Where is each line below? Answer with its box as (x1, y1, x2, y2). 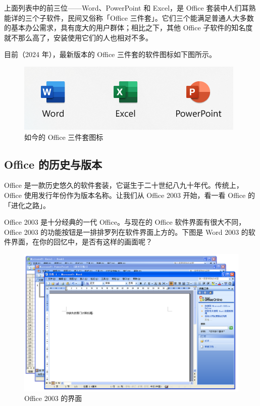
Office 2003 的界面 (24, 393, 82, 403)
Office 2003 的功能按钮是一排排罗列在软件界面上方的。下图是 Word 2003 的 (4, 226, 248, 237)
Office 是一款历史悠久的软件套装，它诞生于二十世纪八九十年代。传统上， (4, 180, 243, 190)
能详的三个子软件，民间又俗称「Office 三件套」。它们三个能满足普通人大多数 (4, 12, 254, 23)
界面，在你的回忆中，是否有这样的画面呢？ (11, 236, 152, 247)
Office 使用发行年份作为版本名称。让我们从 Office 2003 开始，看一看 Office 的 (4, 189, 255, 200)
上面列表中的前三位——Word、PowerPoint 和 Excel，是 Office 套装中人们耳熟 (4, 3, 256, 13)
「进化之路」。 (4, 199, 50, 210)
